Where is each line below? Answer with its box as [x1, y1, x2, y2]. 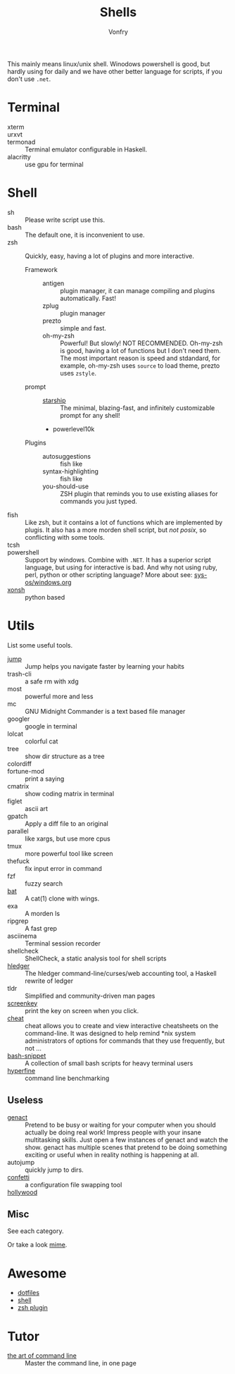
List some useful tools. [7, 640, 73, 649]
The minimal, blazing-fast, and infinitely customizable [60, 403, 215, 412]
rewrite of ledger [25, 977, 74, 985]
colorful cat [25, 737, 58, 745]
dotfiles [17, 1289, 40, 1297]
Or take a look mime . [7, 1241, 68, 1249]
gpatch [7, 812, 28, 820]
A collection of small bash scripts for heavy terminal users [25, 1058, 193, 1067]
